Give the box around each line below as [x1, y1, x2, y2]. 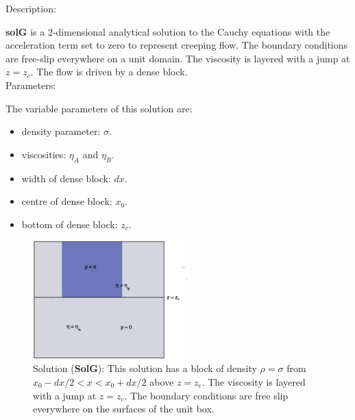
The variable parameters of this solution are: [5, 101, 193, 115]
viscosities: [21, 147, 66, 161]
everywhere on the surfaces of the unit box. [33, 402, 215, 416]
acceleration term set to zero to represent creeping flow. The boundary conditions [5, 38, 348, 52]
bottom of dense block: [21, 217, 118, 231]
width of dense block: [21, 171, 111, 185]
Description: [5, 1, 56, 15]
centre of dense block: [21, 194, 112, 208]
